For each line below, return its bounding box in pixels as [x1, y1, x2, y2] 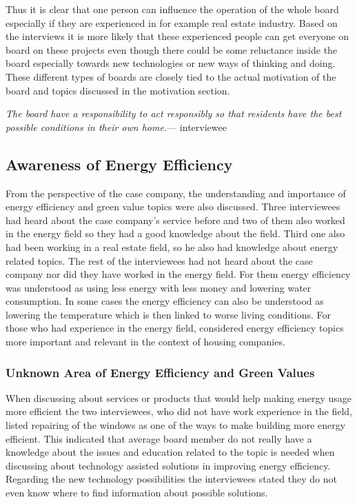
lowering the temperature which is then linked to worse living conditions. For [6, 307, 331, 321]
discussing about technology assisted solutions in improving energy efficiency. [6, 458, 331, 472]
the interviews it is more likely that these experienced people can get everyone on [6, 29, 349, 43]
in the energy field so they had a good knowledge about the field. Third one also [6, 226, 345, 241]
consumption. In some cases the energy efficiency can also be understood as [6, 294, 324, 308]
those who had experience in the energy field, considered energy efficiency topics [6, 321, 344, 335]
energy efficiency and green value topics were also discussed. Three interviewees [6, 199, 340, 214]
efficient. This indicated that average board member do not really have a [6, 431, 312, 445]
